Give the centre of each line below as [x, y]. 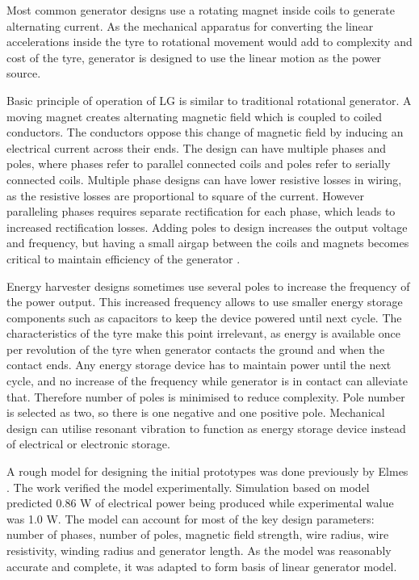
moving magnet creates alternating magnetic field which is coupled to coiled [194, 116]
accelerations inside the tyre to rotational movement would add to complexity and [209, 42]
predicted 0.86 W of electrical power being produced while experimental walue [200, 503]
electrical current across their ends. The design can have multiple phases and [197, 147]
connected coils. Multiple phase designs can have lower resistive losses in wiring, [204, 179]
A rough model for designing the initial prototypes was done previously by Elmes [207, 471]
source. [24, 73]
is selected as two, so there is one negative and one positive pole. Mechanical [196, 412]
